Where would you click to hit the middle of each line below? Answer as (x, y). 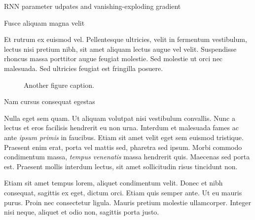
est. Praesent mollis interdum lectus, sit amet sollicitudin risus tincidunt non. (121, 166)
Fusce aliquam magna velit (44, 22)
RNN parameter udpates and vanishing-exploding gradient (92, 6)
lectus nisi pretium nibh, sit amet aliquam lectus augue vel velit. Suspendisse (120, 49)
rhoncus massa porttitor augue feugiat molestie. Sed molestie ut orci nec (113, 58)
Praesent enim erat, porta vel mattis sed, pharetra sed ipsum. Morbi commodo (123, 147)
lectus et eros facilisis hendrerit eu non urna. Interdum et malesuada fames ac (121, 128)
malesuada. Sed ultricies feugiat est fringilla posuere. (84, 68)
